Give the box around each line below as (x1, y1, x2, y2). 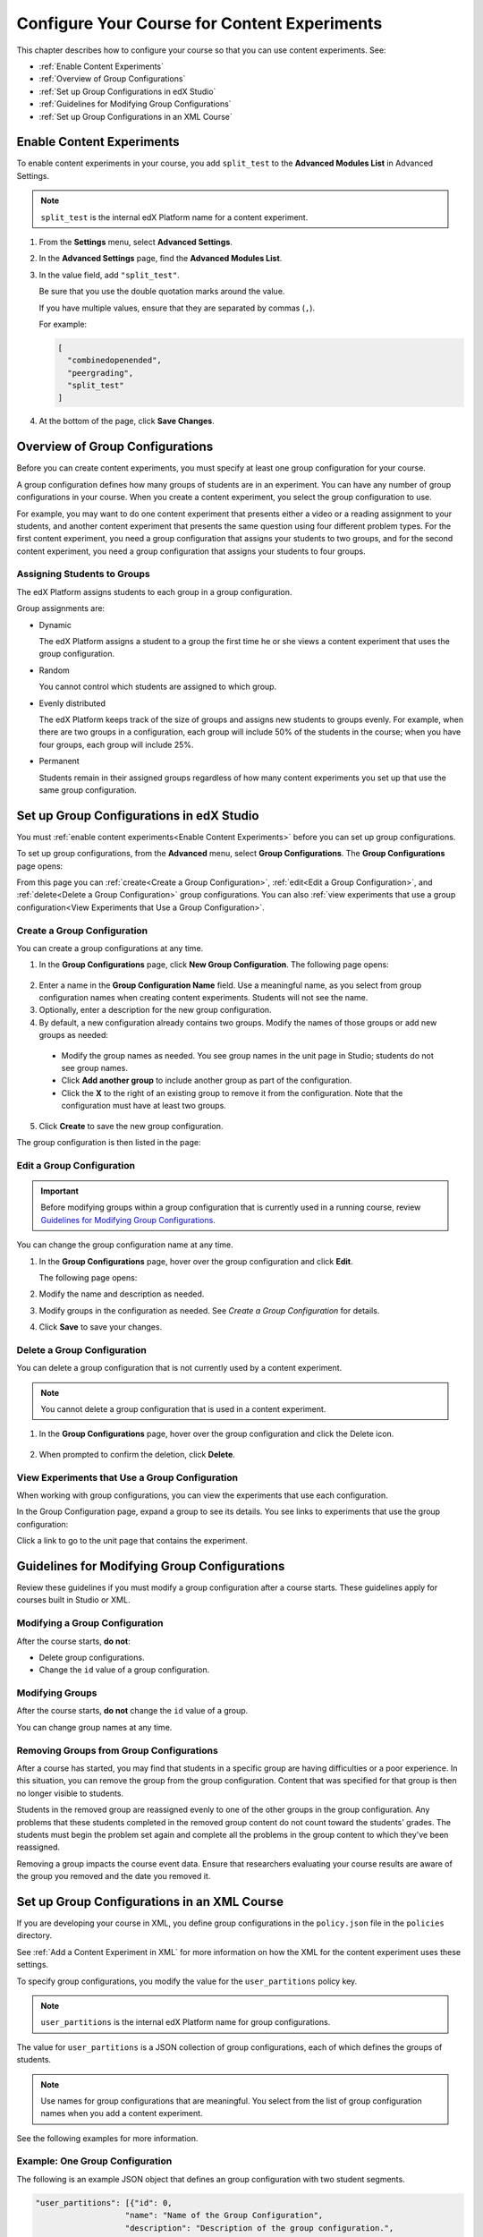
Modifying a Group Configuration (16, 1617, 165, 1629)
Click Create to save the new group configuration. (38, 1120, 224, 1131)
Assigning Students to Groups (16, 568, 151, 581)
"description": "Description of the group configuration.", (124, 2223, 394, 2233)
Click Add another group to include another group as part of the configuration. (61, 1075, 352, 1086)
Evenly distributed (38, 698, 106, 709)
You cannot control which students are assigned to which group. (38, 681, 277, 693)
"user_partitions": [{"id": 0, (35, 2198, 174, 2207)
